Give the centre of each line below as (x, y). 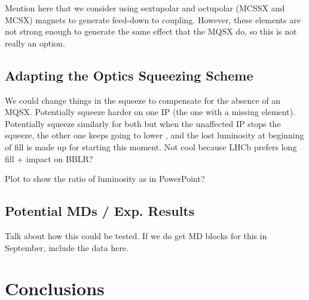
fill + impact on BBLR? (49, 158)
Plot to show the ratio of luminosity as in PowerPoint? (105, 179)
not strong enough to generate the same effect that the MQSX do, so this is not (151, 31)
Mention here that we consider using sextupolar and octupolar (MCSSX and (145, 8)
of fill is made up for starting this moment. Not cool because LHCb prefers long (151, 146)
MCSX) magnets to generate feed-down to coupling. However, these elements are (153, 19)
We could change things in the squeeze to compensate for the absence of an (143, 100)
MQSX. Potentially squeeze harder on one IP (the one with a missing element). (150, 112)
